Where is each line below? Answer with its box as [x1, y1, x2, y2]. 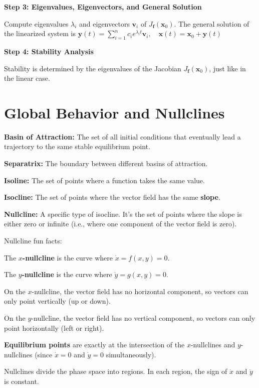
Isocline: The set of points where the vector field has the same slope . [4, 192, 220, 202]
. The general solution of [174, 18, 249, 29]
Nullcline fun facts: [4, 235, 62, 246]
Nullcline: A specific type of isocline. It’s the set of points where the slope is [4, 208, 242, 219]
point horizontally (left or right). [4, 322, 104, 333]
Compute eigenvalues [4, 18, 69, 29]
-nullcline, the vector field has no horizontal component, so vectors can [32, 286, 248, 296]
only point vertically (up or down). [4, 296, 111, 306]
